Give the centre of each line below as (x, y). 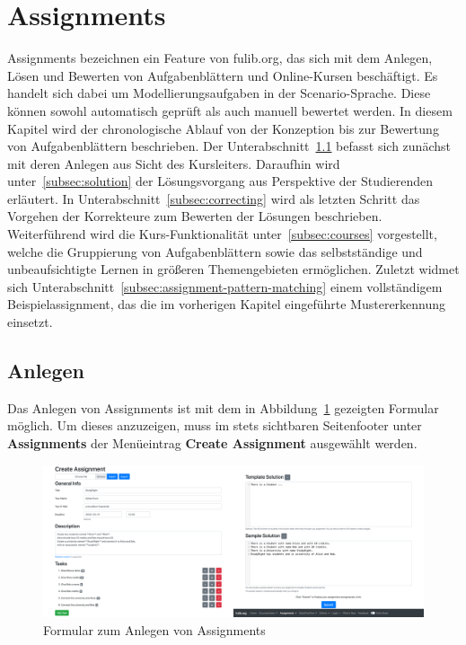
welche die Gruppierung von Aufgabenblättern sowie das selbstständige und (215, 251)
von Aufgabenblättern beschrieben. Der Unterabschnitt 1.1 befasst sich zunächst (229, 146)
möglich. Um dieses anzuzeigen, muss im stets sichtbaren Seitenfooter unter (215, 425)
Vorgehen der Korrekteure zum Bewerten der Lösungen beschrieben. (195, 216)
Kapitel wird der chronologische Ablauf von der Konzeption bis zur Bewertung (223, 128)
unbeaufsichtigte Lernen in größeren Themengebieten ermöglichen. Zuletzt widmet (233, 269)
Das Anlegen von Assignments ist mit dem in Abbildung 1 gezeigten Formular (223, 407)
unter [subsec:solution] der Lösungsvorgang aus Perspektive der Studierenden (220, 181)
